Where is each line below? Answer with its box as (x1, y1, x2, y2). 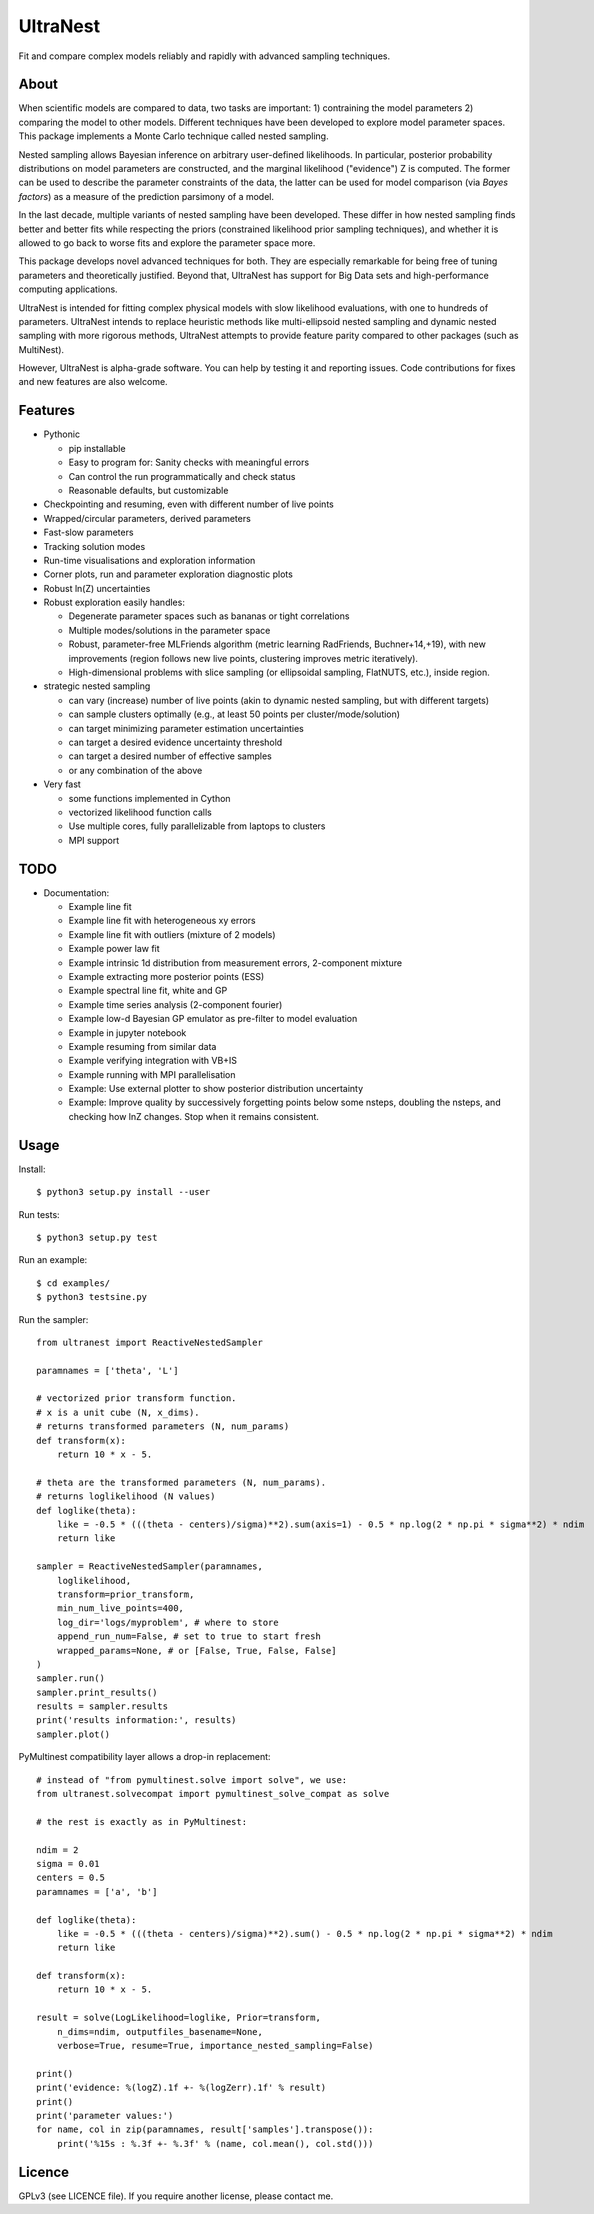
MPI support (68, 834, 120, 846)
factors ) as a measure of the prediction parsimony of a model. (18, 190, 275, 202)
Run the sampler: (18, 1313, 89, 1325)
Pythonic (43, 428, 80, 440)
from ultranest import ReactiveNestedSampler (36, 1336, 264, 1348)
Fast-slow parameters (43, 526, 134, 539)
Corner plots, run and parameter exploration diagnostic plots (43, 568, 294, 580)
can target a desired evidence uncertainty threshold (68, 736, 283, 748)
